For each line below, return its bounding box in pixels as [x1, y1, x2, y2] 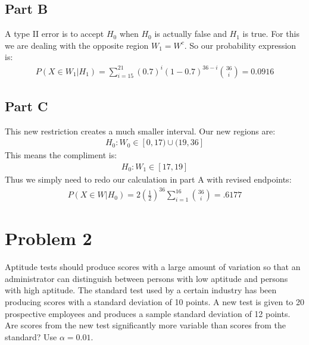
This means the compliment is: [5, 149, 117, 161]
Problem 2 [5, 226, 92, 250]
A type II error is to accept [5, 27, 104, 40]
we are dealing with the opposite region [5, 39, 149, 51]
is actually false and [154, 27, 227, 40]
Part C [5, 96, 48, 115]
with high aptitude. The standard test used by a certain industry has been [5, 284, 277, 296]
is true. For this [242, 27, 299, 40]
